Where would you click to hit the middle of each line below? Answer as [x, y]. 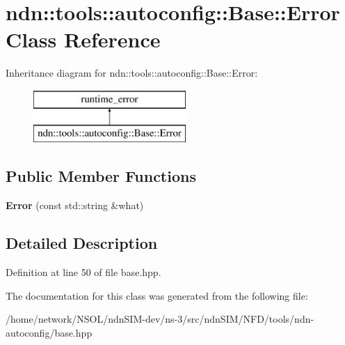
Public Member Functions [101, 176]
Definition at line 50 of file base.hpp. [83, 272]
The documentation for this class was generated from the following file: [157, 295]
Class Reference [83, 39]
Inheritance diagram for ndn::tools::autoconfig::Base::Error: [132, 73]
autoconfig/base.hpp [49, 332]
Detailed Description [82, 243]
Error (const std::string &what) [75, 205]
